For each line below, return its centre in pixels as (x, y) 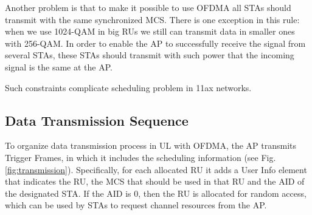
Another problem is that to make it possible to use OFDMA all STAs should (148, 7)
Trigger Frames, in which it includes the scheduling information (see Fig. (140, 157)
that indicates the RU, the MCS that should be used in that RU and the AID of (155, 181)
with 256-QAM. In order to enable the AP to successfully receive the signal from (155, 43)
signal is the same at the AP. (59, 67)
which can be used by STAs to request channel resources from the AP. (136, 205)
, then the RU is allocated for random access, (222, 193)
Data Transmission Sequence (97, 120)
